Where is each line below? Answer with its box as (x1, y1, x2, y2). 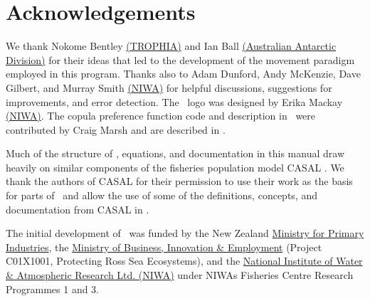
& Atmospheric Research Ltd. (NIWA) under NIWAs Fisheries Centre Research (6, 268, 354, 282)
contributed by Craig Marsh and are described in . (6, 122, 226, 137)
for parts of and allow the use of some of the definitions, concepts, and (6, 188, 317, 203)
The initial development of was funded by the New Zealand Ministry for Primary (6, 226, 364, 241)
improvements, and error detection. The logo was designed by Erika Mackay (6, 94, 343, 109)
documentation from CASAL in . (6, 201, 149, 216)
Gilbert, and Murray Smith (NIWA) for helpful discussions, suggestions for (6, 80, 332, 95)
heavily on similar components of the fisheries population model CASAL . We (6, 159, 344, 174)
